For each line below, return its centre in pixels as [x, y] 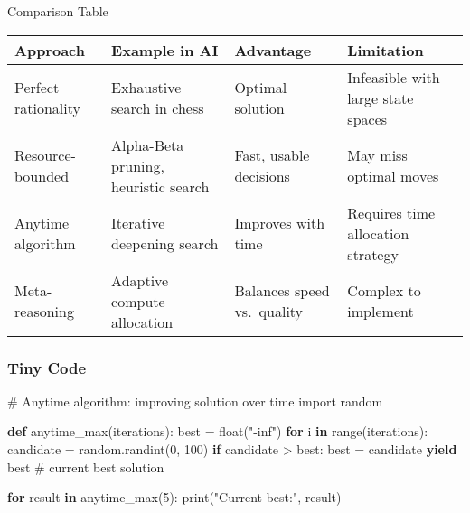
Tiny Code [47, 367]
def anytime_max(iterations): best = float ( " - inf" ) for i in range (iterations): [218, 431]
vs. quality [269, 312]
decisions [262, 176]
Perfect [37, 88]
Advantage [273, 50]
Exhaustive [146, 88]
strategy [373, 254]
